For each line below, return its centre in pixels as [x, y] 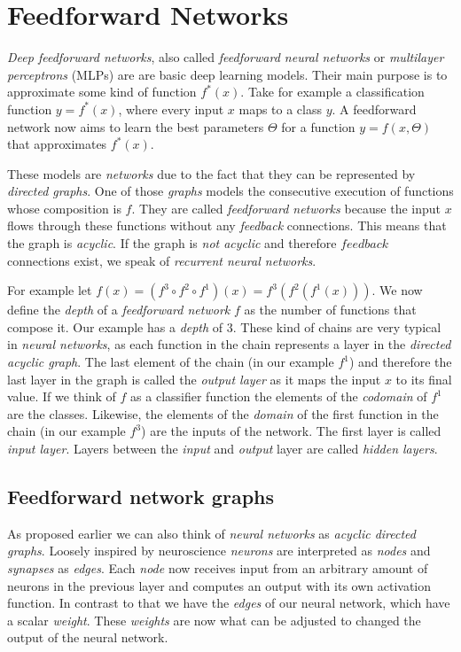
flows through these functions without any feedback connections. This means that [227, 225]
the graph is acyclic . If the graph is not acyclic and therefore [172, 243]
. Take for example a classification [332, 92]
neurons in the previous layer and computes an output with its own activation [219, 585]
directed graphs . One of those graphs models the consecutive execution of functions [230, 191]
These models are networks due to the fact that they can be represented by [211, 173]
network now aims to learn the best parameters [136, 126]
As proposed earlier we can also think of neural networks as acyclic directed [211, 533]
